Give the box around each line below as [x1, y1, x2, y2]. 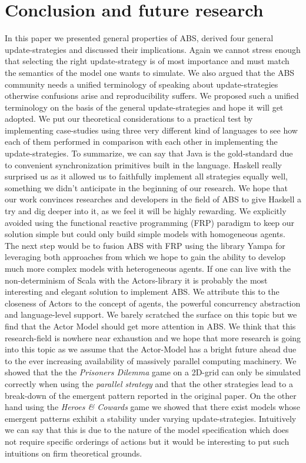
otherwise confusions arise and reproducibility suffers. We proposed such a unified [5, 89, 299, 102]
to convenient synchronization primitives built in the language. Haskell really [5, 158, 282, 171]
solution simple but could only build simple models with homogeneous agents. [5, 228, 285, 240]
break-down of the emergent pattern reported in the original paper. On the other [5, 389, 297, 401]
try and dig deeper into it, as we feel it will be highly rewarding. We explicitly [5, 205, 287, 217]
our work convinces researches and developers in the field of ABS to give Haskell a [5, 193, 301, 205]
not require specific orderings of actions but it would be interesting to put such [5, 435, 290, 447]
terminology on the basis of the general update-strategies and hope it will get [5, 101, 284, 113]
